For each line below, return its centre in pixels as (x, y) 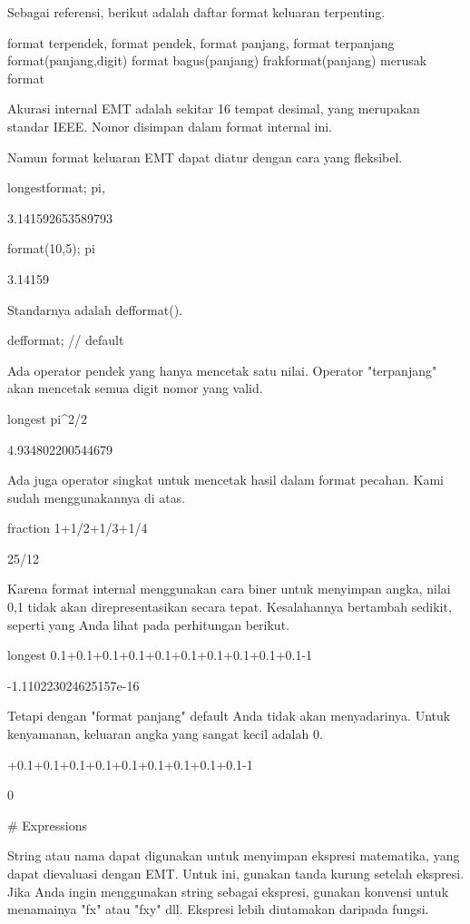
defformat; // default (66, 340)
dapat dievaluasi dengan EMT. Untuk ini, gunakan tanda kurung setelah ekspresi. (236, 873)
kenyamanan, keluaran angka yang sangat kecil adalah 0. (165, 734)
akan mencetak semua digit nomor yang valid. (135, 388)
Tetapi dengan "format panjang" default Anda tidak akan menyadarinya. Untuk (229, 716)
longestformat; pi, (56, 187)
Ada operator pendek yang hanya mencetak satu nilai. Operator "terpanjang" (222, 370)
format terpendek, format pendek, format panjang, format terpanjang (201, 42)
